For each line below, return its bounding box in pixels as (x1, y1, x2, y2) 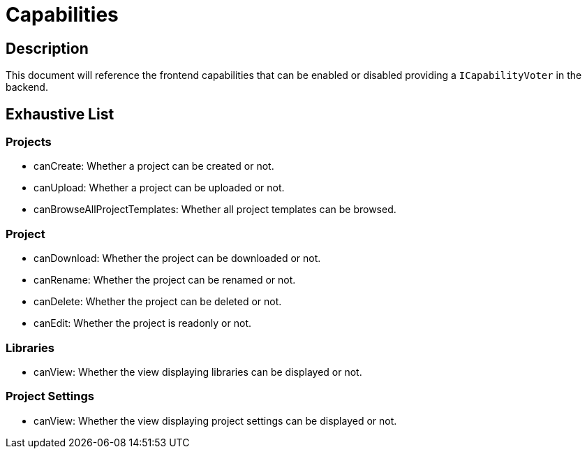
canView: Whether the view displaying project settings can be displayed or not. (34, 414, 397, 427)
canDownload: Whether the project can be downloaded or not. (34, 252, 321, 265)
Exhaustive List (6, 105, 114, 123)
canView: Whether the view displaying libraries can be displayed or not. (34, 365, 362, 378)
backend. (6, 81, 48, 94)
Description (6, 39, 89, 57)
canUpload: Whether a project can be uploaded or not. (34, 182, 285, 194)
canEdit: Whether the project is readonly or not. (34, 317, 251, 330)
